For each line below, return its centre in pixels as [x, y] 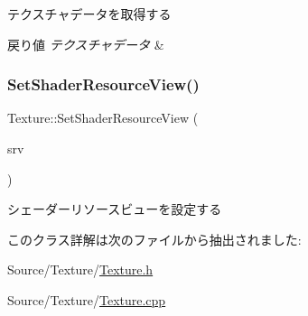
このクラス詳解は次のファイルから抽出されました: [154, 239]
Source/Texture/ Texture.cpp [87, 299]
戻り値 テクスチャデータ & [86, 44]
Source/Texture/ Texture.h [80, 270]
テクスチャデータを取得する [89, 14]
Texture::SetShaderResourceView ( [103, 118]
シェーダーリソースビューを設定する [115, 209]
